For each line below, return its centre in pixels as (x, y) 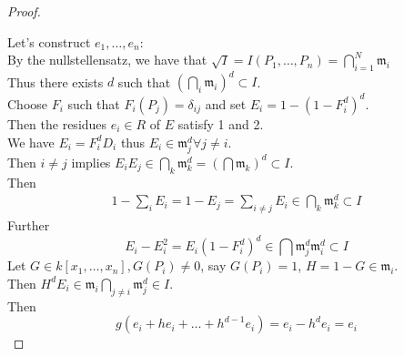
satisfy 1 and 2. (221, 123)
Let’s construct (49, 41)
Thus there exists (56, 81)
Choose (28, 103)
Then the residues (57, 123)
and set (226, 103)
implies (91, 162)
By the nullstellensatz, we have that (107, 60)
